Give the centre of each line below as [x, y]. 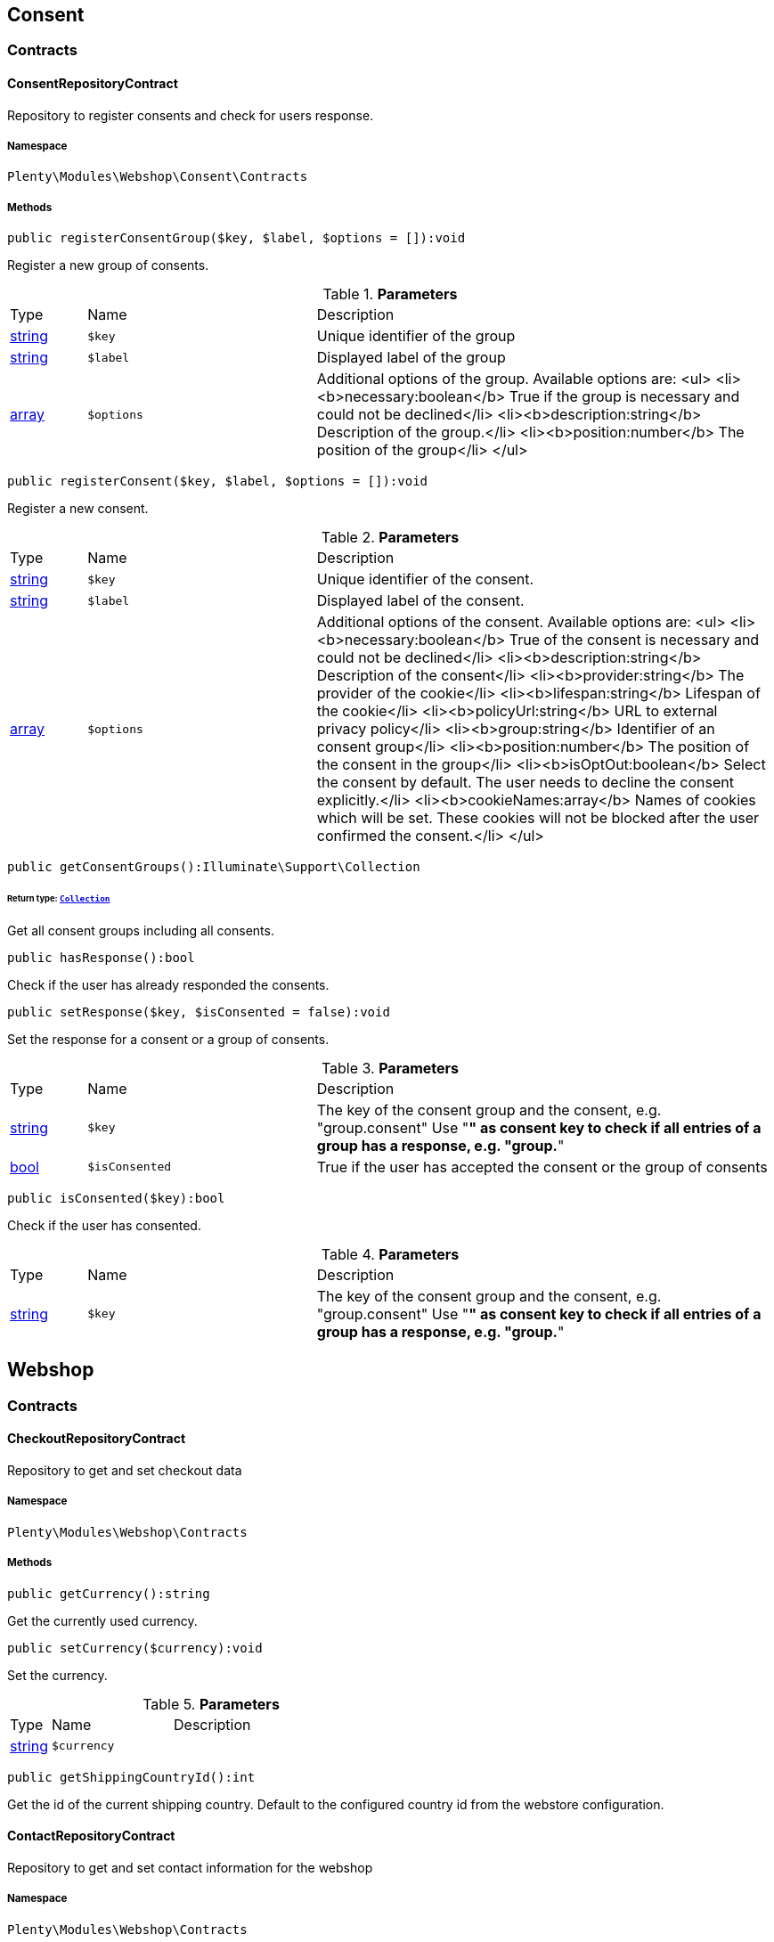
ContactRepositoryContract [91, 1836]
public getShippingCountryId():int [131, 1777]
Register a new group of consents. [108, 265]
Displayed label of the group [411, 358]
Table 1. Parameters [390, 294]
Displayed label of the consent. [420, 601]
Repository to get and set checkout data [125, 1470]
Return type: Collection [59, 899]
